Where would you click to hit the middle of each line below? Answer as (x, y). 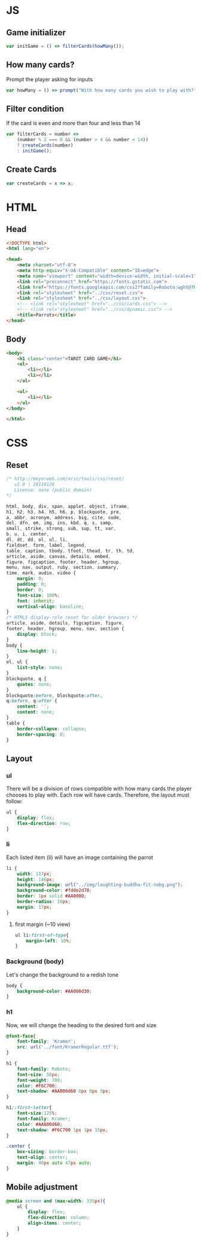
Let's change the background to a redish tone (62, 974)
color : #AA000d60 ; (40, 1124)
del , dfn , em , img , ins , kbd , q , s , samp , (60, 523)
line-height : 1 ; (37, 651)
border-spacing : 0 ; (41, 734)
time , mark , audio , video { (41, 573)
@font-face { (21, 1036)
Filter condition (35, 109)
